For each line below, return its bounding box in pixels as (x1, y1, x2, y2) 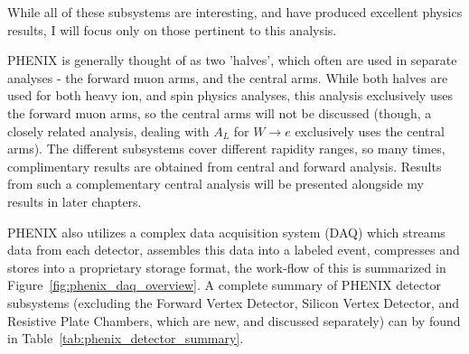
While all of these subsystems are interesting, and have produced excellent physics (7, 3, 463, 21)
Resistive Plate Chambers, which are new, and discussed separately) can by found (7, 311, 461, 330)
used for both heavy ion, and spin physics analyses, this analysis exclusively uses (7, 86, 453, 105)
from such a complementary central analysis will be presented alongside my (7, 174, 424, 193)
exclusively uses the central (295, 121, 445, 140)
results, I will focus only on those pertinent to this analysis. (7, 20, 337, 39)
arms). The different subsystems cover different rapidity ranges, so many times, (7, 139, 446, 158)
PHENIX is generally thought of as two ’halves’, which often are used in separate (7, 51, 457, 70)
